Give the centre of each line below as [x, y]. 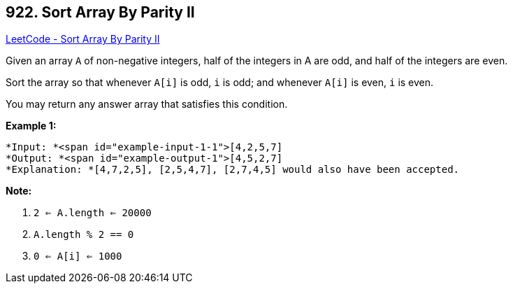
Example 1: [31, 126]
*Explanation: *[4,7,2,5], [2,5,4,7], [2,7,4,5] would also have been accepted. [233, 170]
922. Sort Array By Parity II [100, 12]
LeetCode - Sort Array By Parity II [83, 39]
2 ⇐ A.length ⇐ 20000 [93, 213]
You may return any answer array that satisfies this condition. [147, 104]
